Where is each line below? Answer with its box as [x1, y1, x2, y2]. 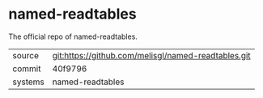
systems [12, 76, 45, 87]
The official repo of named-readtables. [8, 32, 138, 41]
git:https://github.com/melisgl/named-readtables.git [52, 49, 251, 61]
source [12, 49, 39, 61]
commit [12, 62, 41, 74]
